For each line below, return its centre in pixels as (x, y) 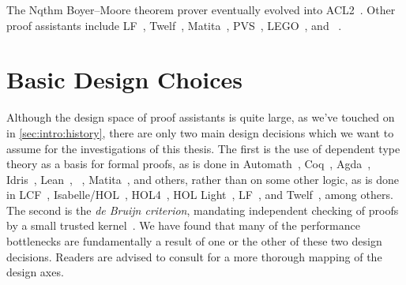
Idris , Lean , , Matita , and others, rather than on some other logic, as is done (203, 179)
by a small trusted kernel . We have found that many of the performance (183, 225)
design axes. (35, 272)
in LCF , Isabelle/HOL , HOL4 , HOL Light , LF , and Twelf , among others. (200, 195)
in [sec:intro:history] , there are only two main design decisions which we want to (200, 132)
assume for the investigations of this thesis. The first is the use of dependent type (203, 148)
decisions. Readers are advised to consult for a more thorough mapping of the (194, 256)
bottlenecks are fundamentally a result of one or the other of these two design (194, 241)
